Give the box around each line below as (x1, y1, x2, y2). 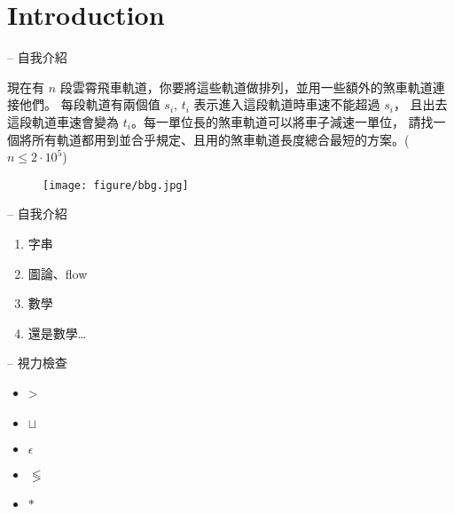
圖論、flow (27, 264, 88, 282)
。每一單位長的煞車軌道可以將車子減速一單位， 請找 (130, 112, 434, 130)
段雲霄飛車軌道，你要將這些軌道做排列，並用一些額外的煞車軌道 (59, 77, 433, 96)
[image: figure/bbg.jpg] (43, 178, 189, 192)
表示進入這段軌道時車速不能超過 (193, 95, 380, 114)
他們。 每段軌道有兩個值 (19, 95, 160, 114)
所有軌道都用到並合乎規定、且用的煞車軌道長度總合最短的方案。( (31, 130, 410, 148)
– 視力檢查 (7, 353, 67, 372)
